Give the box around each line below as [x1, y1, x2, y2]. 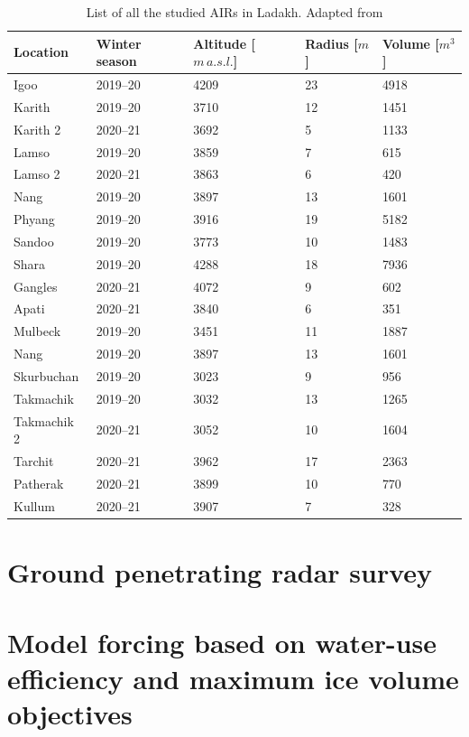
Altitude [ [193, 33, 255, 52]
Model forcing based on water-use [7, 624, 437, 661]
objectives [7, 695, 133, 732]
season [96, 51, 137, 70]
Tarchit [14, 452, 54, 471]
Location [14, 42, 69, 61]
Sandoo [14, 231, 54, 250]
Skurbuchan [14, 367, 79, 385]
